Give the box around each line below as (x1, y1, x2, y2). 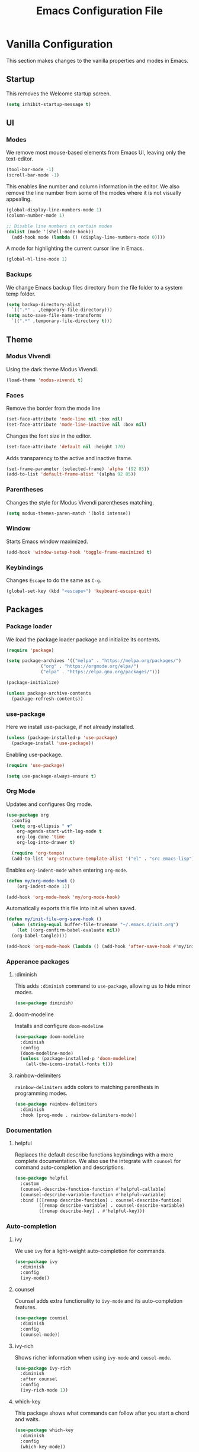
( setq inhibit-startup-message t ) (6, 101, 92, 107)
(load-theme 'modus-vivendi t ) (6, 377, 84, 383)
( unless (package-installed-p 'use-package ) (6, 734, 118, 741)
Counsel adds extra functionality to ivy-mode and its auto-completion (14, 1297, 182, 1305)
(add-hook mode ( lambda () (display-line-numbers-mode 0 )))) (11, 234, 166, 240)
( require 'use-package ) (6, 762, 65, 768)
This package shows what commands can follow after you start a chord (14, 1409, 190, 1416)
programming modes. (14, 1090, 68, 1097)
